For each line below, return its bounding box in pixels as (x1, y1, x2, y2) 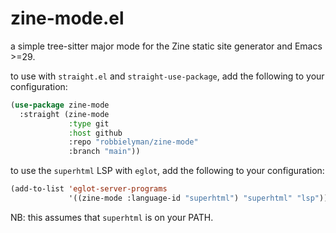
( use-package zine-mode (10, 100, 110, 110)
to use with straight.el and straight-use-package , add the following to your (10, 70, 325, 82)
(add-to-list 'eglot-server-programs (10, 184, 168, 194)
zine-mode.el (10, 7, 125, 30)
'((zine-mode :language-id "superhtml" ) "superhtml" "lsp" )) (68, 193, 329, 204)
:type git (68, 118, 110, 129)
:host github (68, 128, 123, 138)
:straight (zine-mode (19, 109, 110, 119)
